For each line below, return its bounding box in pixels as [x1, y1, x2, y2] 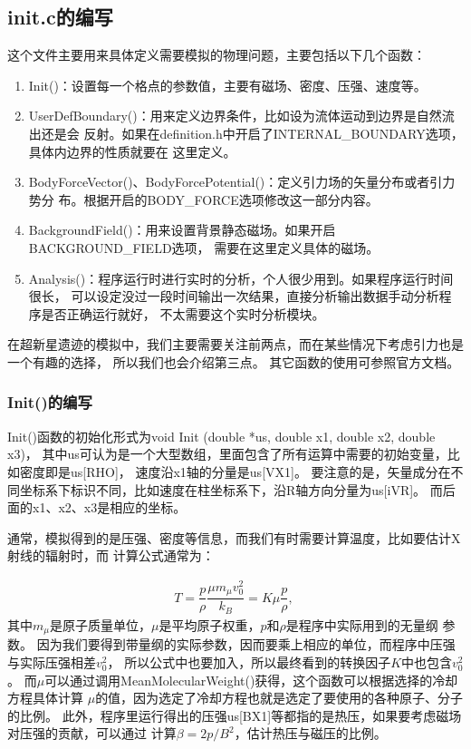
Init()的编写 [7, 391, 92, 413]
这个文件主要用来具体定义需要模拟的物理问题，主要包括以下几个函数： [7, 45, 426, 64]
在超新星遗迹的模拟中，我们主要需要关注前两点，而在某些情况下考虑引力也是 [7, 335, 464, 354]
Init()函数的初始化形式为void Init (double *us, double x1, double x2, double [7, 426, 436, 445]
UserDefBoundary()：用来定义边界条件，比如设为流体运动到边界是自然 [28, 106, 442, 125]
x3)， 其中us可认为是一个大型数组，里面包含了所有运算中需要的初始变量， [7, 444, 447, 463]
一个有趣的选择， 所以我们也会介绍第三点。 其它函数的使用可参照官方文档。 [7, 352, 460, 371]
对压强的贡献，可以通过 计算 [7, 724, 177, 743]
